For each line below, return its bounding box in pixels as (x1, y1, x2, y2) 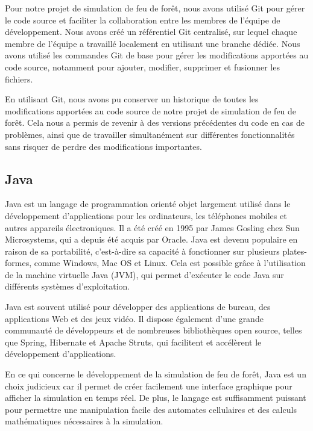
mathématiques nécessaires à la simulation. (5, 415, 163, 427)
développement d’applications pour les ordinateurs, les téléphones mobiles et (5, 209, 287, 222)
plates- (282, 244, 307, 257)
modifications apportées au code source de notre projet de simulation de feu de (5, 104, 297, 117)
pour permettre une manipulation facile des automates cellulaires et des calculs (5, 403, 297, 415)
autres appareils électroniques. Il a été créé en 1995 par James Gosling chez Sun (5, 221, 300, 234)
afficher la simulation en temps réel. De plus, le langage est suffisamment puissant (5, 391, 306, 404)
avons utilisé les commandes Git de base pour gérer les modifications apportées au (5, 49, 309, 61)
